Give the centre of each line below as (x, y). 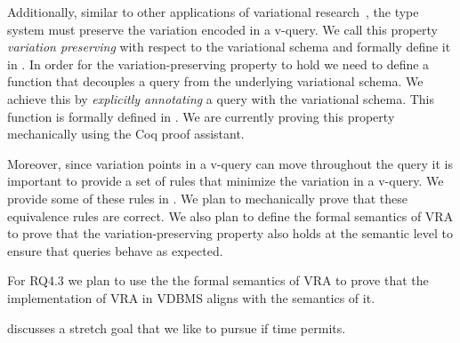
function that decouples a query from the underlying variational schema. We (215, 81)
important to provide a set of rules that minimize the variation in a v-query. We (226, 181)
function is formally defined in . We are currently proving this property (201, 116)
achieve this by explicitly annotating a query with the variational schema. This (221, 98)
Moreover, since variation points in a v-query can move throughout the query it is (230, 163)
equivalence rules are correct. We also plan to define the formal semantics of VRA (230, 215)
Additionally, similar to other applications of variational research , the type (213, 12)
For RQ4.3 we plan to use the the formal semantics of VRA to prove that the (218, 280)
